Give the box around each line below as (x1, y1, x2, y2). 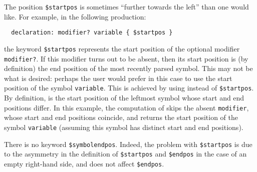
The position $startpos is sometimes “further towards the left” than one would (4, 1, 249, 11)
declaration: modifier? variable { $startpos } (11, 29, 173, 36)
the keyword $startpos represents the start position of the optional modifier (4, 43, 240, 53)
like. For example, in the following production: (4, 11, 146, 21)
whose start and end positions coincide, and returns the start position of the (4, 112, 238, 122)
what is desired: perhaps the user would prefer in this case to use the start (4, 72, 232, 83)
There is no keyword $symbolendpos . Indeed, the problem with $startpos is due (4, 138, 252, 149)
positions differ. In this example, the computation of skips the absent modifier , (4, 102, 249, 112)
